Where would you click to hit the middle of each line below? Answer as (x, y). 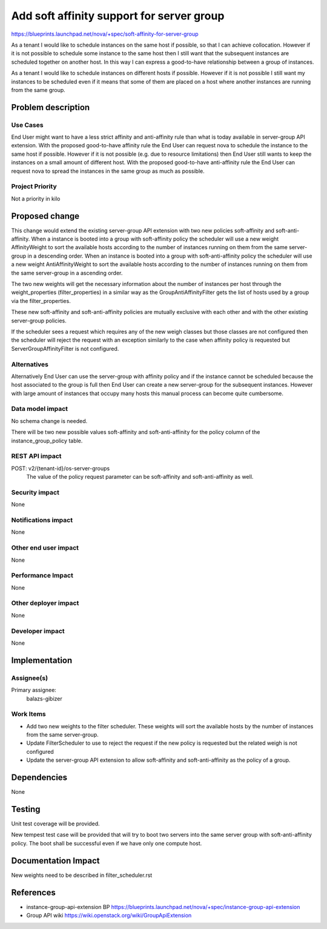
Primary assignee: (34, 690)
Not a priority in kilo (36, 198)
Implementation (42, 660)
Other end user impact (45, 548)
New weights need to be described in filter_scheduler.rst (82, 875)
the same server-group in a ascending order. (67, 273)
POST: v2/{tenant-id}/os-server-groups (61, 468)
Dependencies (39, 778)
